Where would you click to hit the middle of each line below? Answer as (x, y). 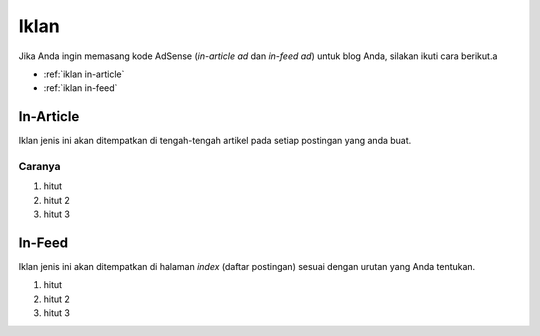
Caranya (39, 166)
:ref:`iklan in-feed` (80, 88)
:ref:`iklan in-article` (84, 74)
